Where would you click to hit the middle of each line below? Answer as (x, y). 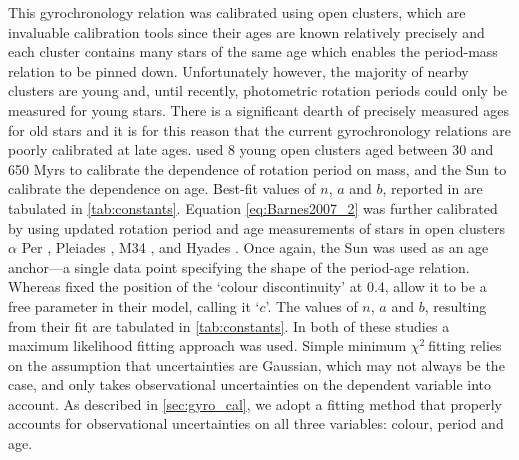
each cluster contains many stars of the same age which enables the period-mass (253, 51)
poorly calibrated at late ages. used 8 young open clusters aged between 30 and (251, 149)
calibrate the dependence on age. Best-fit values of (162, 188)
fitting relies (465, 345)
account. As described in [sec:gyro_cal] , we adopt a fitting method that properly (255, 403)
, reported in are (432, 188)
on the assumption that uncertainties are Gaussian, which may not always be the (256, 364)
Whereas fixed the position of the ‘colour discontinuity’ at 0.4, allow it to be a (247, 286)
